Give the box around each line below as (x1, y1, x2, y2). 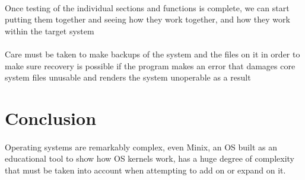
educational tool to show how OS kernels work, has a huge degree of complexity (5, 152, 294, 165)
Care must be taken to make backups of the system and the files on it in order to (5, 47, 300, 60)
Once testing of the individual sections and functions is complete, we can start (5, 1, 290, 14)
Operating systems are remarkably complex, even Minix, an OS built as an (5, 140, 277, 153)
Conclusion (5, 105, 97, 130)
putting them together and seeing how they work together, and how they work (5, 13, 290, 25)
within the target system (5, 24, 94, 37)
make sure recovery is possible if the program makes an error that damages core (5, 59, 296, 72)
